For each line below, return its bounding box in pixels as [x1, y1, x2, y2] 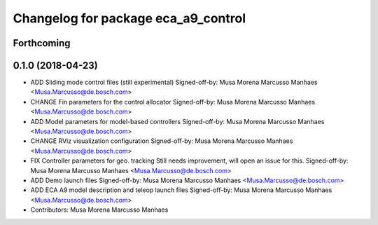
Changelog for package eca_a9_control [13, 11, 246, 26]
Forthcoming [13, 37, 71, 49]
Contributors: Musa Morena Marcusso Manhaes [30, 205, 169, 214]
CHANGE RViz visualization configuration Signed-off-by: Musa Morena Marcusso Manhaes [30, 137, 293, 145]
